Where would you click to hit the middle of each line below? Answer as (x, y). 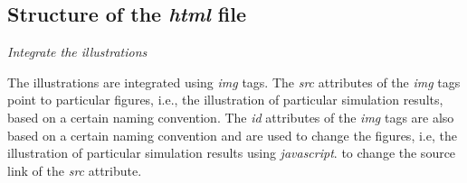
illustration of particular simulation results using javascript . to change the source (232, 153)
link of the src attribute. (75, 170)
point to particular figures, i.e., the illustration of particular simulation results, (225, 100)
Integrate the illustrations (77, 52)
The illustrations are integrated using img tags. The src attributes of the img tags (234, 82)
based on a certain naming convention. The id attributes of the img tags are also (231, 117)
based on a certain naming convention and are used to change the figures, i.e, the (232, 135)
